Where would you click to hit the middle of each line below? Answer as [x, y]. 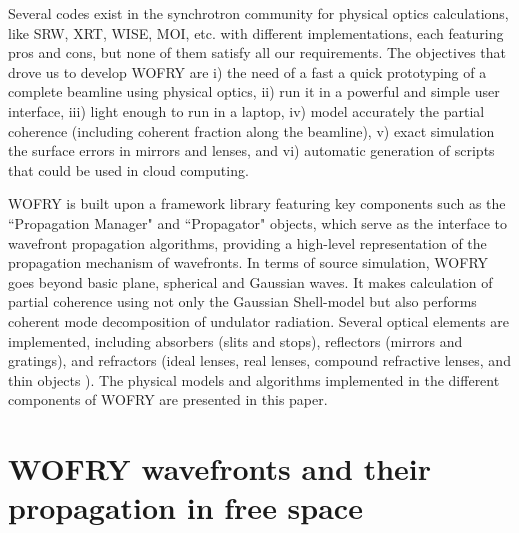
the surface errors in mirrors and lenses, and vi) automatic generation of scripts [251, 150]
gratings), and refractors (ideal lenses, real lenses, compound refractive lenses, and [259, 360]
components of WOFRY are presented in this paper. [168, 399]
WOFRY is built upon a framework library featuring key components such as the [257, 203]
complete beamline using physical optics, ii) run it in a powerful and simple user [254, 91]
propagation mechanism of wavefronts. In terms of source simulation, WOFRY [248, 262]
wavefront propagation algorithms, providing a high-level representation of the [247, 242]
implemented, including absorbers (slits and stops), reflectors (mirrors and [235, 340]
